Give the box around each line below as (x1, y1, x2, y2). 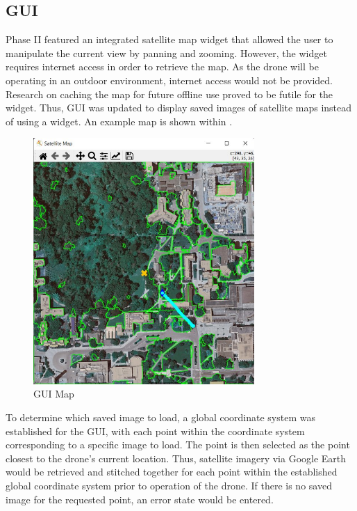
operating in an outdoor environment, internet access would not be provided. (6, 72, 333, 87)
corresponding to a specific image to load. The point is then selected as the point (6, 437, 350, 452)
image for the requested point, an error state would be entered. (6, 492, 274, 506)
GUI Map (33, 386, 74, 401)
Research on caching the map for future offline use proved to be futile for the (6, 86, 333, 101)
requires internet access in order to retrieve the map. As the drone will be (6, 59, 319, 74)
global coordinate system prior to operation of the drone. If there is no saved (6, 478, 332, 492)
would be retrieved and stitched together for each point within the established (6, 464, 338, 479)
